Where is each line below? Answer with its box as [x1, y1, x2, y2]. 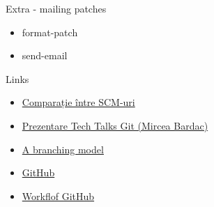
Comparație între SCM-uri [22, 95, 135, 109]
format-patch [22, 24, 78, 39]
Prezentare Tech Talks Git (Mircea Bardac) [22, 118, 208, 132]
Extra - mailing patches [6, 1, 107, 15]
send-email [22, 48, 68, 63]
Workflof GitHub [22, 188, 95, 203]
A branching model [22, 141, 104, 156]
